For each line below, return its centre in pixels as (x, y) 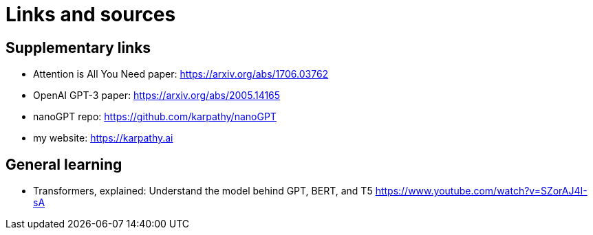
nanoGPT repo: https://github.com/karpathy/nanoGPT (155, 117)
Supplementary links (78, 47)
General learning (64, 164)
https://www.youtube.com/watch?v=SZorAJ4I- (481, 191)
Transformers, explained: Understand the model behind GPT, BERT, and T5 (203, 191)
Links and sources (91, 14)
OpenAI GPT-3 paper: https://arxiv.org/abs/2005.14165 (157, 96)
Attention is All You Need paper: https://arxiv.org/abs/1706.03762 (181, 74)
